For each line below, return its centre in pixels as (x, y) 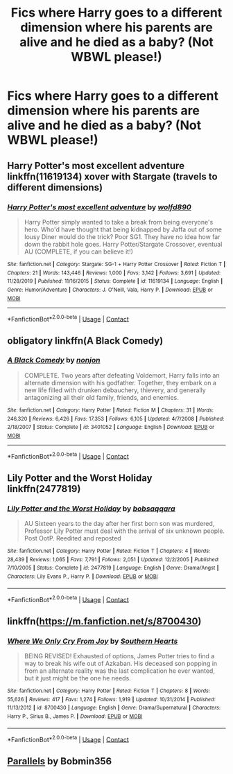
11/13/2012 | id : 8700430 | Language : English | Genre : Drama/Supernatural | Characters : (114, 708)
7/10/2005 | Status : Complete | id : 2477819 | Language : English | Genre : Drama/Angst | (113, 568)
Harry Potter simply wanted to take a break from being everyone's (119, 222)
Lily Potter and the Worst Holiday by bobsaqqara (91, 509)
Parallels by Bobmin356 (60, 761)
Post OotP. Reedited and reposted (72, 538)
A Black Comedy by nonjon (54, 360)
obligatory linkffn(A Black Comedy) (85, 341)
